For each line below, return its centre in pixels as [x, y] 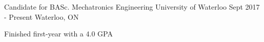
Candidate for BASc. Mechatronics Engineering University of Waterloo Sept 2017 [132, 7]
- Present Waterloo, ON [42, 16]
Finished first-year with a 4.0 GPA [58, 34]
